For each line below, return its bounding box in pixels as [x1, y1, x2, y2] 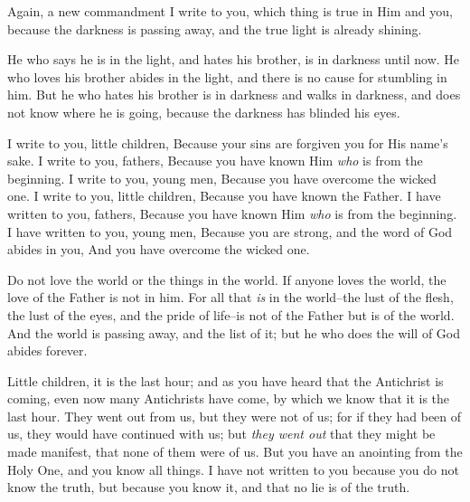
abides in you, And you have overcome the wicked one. [7, 240, 310, 259]
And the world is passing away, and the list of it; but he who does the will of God [7, 323, 461, 342]
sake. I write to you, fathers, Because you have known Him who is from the [7, 151, 423, 170]
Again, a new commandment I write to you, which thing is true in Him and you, [7, 2, 453, 20]
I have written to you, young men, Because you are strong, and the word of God [7, 222, 453, 241]
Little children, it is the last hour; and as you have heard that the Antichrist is [7, 371, 444, 390]
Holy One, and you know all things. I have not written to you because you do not [7, 459, 459, 478]
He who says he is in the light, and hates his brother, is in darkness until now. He [7, 50, 460, 69]
